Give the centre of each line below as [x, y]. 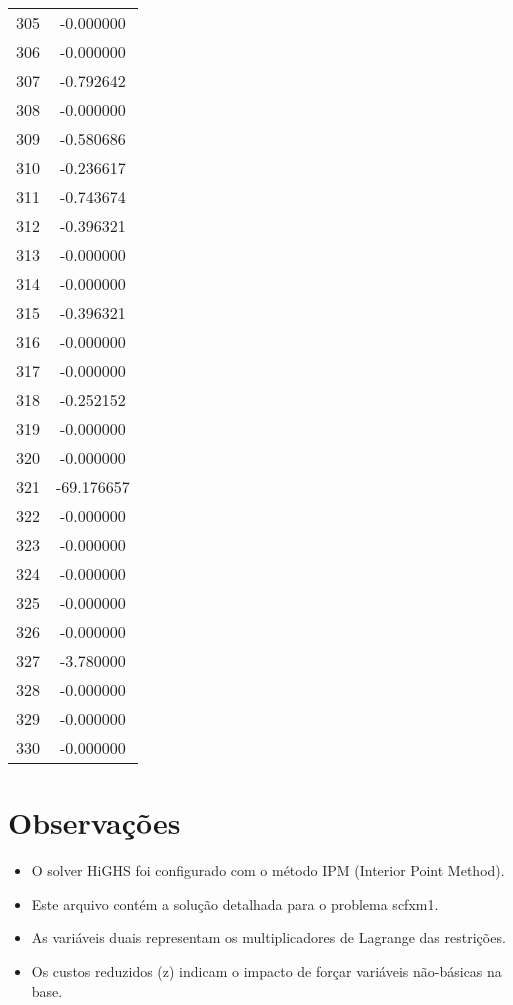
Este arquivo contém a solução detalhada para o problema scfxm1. [235, 903]
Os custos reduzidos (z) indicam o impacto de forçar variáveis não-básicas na [266, 970]
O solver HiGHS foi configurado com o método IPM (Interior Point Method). [268, 870]
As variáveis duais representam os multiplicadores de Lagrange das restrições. [268, 937]
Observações [94, 822]
